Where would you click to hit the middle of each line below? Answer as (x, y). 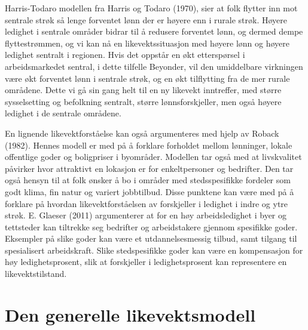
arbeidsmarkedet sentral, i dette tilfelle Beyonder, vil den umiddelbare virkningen (154, 66)
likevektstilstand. (36, 274)
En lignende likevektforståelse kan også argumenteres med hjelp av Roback (142, 133)
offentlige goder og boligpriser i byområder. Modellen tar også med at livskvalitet (153, 157)
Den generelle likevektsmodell (130, 314)
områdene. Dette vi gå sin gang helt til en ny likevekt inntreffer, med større (143, 90)
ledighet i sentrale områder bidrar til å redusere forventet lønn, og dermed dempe (154, 31)
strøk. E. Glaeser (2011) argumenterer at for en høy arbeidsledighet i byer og (146, 215)
